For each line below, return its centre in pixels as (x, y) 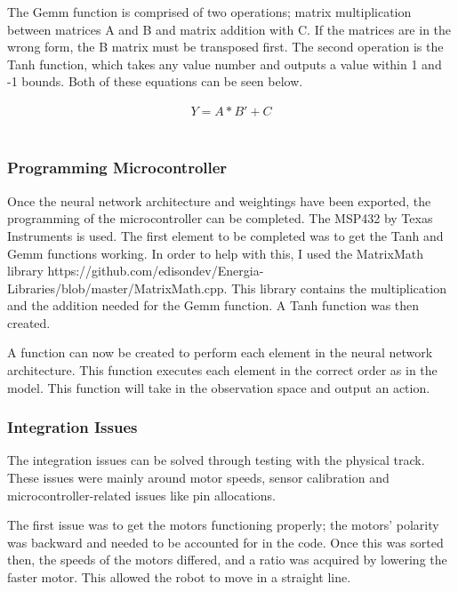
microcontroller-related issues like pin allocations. (141, 495)
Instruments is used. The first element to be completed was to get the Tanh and (225, 235)
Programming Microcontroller (117, 168)
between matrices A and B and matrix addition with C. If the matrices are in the (229, 29)
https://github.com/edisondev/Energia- (156, 271)
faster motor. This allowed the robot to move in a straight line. (179, 577)
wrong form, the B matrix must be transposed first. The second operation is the (225, 47)
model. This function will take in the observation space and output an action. (219, 387)
